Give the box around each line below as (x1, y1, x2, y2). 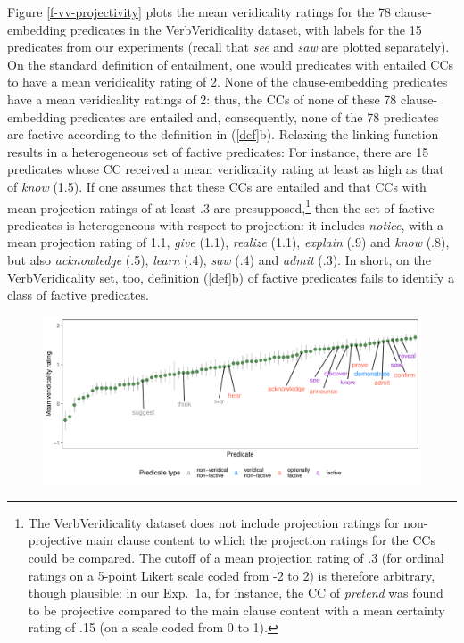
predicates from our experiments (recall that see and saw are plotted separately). (7, 37, 450, 56)
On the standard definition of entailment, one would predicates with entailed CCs (7, 54, 454, 73)
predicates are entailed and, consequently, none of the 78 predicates (70, 107, 439, 126)
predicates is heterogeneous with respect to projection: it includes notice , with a (7, 215, 443, 234)
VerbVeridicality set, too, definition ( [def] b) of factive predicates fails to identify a (7, 268, 454, 286)
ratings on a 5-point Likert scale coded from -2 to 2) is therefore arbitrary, (28, 565, 435, 584)
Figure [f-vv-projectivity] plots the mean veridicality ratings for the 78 (7, 3, 391, 21)
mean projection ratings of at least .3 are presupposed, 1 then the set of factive (7, 195, 435, 217)
